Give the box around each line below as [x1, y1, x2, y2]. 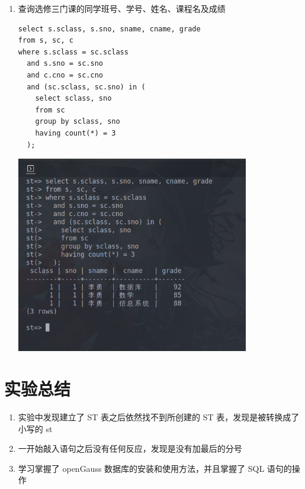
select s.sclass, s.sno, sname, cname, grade [18, 24, 201, 33]
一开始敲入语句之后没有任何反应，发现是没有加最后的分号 [18, 442, 242, 455]
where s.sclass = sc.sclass [18, 47, 129, 56]
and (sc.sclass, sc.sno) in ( [27, 82, 146, 91]
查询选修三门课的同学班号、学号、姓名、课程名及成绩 [18, 2, 226, 14]
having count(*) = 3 [35, 128, 116, 137]
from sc [35, 105, 65, 114]
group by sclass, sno [35, 117, 120, 126]
